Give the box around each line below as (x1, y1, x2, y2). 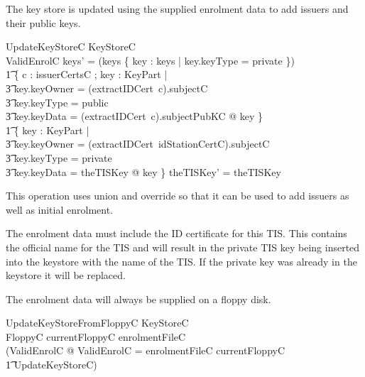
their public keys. (6, 15, 81, 30)
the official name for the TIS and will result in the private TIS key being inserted (6, 239, 360, 254)
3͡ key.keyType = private (6, 150, 112, 165)
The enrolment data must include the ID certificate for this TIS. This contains (6, 226, 347, 241)
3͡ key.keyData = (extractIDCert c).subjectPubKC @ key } (6, 109, 263, 124)
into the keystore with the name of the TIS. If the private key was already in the (6, 253, 357, 268)
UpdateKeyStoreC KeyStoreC (6, 39, 136, 54)
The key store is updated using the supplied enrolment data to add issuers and (6, 1, 349, 16)
